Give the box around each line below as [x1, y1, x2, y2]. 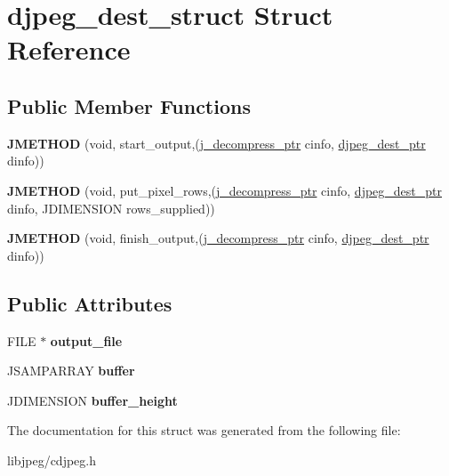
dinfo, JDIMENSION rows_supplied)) [7, 198, 215, 217]
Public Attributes [7, 289, 172, 317]
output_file [50, 331, 123, 350]
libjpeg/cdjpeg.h [7, 450, 96, 469]
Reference [7, 31, 131, 68]
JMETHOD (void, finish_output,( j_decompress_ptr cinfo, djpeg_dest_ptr [7, 229, 429, 247]
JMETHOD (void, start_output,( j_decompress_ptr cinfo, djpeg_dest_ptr [7, 133, 426, 152]
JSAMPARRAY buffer [7, 361, 135, 380]
